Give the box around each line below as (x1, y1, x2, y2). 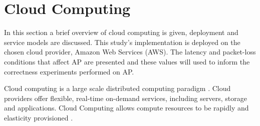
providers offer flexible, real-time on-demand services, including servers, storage (4, 92, 247, 103)
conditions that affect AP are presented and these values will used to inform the (4, 56, 250, 66)
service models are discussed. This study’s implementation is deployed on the (4, 36, 240, 47)
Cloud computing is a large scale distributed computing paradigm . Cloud (4, 83, 231, 93)
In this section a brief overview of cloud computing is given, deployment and (4, 27, 238, 37)
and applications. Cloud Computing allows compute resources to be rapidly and (4, 102, 249, 113)
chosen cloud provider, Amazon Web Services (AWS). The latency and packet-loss (4, 46, 256, 57)
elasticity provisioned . (4, 112, 73, 122)
